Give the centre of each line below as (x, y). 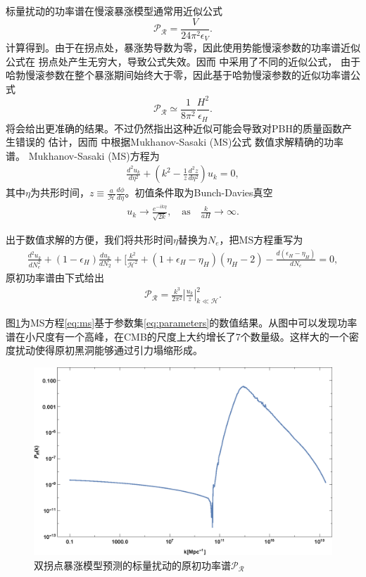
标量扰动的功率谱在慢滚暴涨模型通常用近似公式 (114, 11)
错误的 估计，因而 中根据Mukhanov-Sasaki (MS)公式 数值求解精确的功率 (179, 142)
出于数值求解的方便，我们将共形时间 (89, 239)
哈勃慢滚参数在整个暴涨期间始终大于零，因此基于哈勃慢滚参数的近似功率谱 (178, 75)
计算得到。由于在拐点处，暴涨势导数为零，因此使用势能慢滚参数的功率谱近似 (183, 47)
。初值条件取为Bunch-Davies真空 (199, 192)
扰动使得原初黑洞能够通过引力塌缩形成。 (109, 350)
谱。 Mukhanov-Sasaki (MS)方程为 (83, 155)
